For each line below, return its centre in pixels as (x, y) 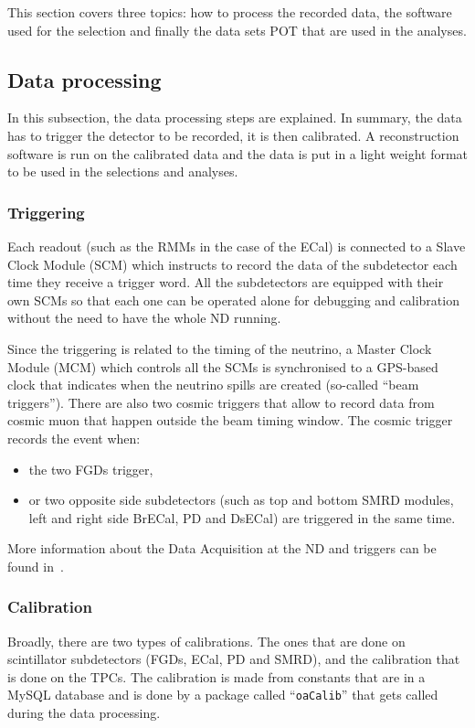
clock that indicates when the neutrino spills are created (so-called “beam (213, 385)
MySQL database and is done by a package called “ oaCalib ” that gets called (223, 695)
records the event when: (74, 438)
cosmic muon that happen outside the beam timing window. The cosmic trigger (230, 420)
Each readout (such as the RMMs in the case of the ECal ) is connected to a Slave (237, 246)
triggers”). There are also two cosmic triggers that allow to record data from (221, 402)
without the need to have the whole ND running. (144, 318)
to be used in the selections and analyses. (123, 171)
